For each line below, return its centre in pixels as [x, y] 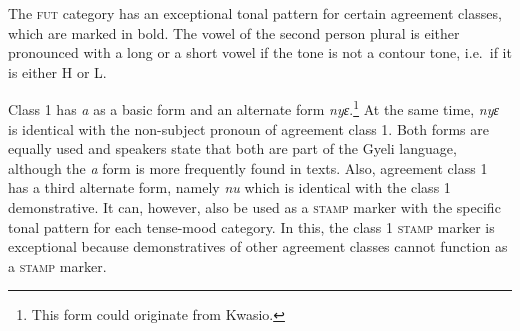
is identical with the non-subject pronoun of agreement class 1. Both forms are [248, 128]
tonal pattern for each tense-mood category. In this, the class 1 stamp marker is [251, 226]
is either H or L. [57, 71]
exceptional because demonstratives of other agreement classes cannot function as [258, 246]
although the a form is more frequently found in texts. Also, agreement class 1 [248, 167]
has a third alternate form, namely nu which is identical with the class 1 [229, 187]
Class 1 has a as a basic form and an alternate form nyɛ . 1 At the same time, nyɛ [254, 108]
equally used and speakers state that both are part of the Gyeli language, [232, 148]
